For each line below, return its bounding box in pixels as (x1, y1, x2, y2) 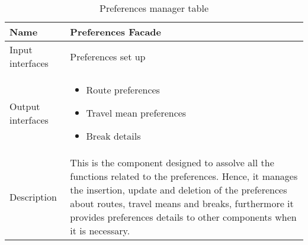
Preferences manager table (100, 1, 208, 15)
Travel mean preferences (86, 106, 187, 120)
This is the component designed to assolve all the (70, 156, 274, 169)
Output (9, 99, 40, 113)
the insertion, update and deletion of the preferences (70, 183, 287, 196)
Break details (86, 129, 141, 143)
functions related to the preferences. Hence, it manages (70, 169, 298, 183)
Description (9, 189, 57, 204)
